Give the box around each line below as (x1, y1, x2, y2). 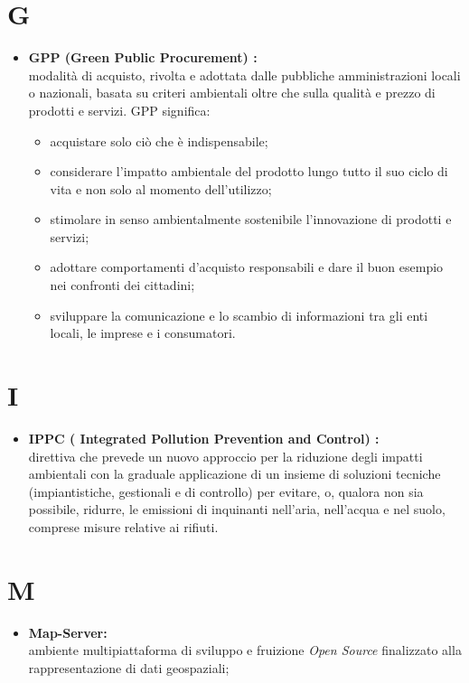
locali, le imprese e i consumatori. (50, 323, 236, 342)
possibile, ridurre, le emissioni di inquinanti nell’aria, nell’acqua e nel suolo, (28, 500, 446, 519)
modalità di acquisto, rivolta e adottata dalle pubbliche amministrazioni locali (28, 65, 461, 84)
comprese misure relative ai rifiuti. (28, 517, 219, 536)
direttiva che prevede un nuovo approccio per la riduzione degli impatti (28, 446, 423, 465)
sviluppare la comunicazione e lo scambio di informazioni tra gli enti (50, 305, 428, 324)
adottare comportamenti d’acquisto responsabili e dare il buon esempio (50, 257, 444, 276)
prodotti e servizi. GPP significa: (28, 100, 211, 119)
